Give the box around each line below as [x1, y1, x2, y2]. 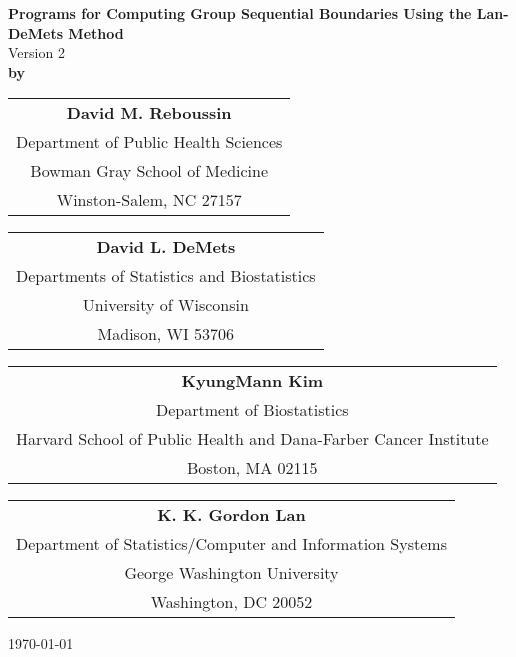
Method [68, 22, 124, 43]
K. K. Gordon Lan [157, 503, 306, 527]
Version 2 [8, 42, 65, 63]
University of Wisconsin [82, 293, 249, 317]
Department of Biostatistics [155, 398, 349, 422]
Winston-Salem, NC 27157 [56, 188, 242, 212]
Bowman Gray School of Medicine [30, 159, 269, 183]
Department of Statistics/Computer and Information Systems [16, 532, 447, 556]
